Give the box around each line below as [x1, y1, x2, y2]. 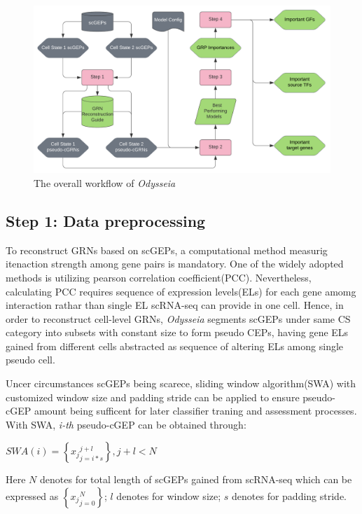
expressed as [6, 489, 59, 503]
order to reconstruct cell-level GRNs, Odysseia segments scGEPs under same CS [6, 311, 351, 326]
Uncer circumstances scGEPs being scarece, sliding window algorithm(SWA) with [6, 376, 356, 391]
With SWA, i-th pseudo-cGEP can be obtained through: [6, 417, 246, 431]
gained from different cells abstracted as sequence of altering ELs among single [6, 338, 344, 353]
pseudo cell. [6, 352, 55, 367]
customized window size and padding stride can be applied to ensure [6, 389, 300, 404]
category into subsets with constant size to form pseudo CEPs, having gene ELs [6, 325, 349, 340]
